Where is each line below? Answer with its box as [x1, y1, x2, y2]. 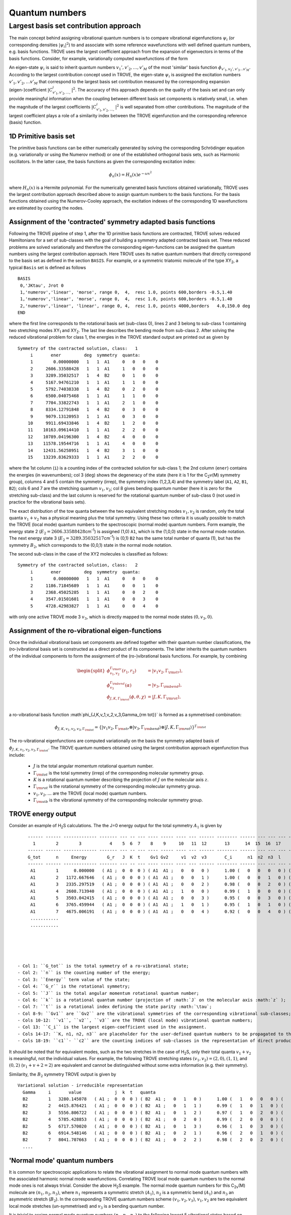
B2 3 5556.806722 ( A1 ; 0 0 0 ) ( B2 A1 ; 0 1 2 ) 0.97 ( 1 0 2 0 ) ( [22, 1110, 284, 1115]
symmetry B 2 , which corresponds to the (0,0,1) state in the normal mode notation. [9, 542, 172, 549]
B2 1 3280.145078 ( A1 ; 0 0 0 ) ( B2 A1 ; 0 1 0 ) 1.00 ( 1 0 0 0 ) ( [22, 1096, 284, 1102]
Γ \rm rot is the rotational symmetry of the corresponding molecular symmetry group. [33, 783, 201, 791]
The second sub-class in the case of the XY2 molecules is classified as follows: [9, 551, 168, 556]
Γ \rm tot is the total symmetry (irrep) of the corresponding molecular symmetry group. [33, 770, 204, 777]
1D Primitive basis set [9, 132, 75, 140]
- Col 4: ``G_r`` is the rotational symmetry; [17, 984, 130, 989]
